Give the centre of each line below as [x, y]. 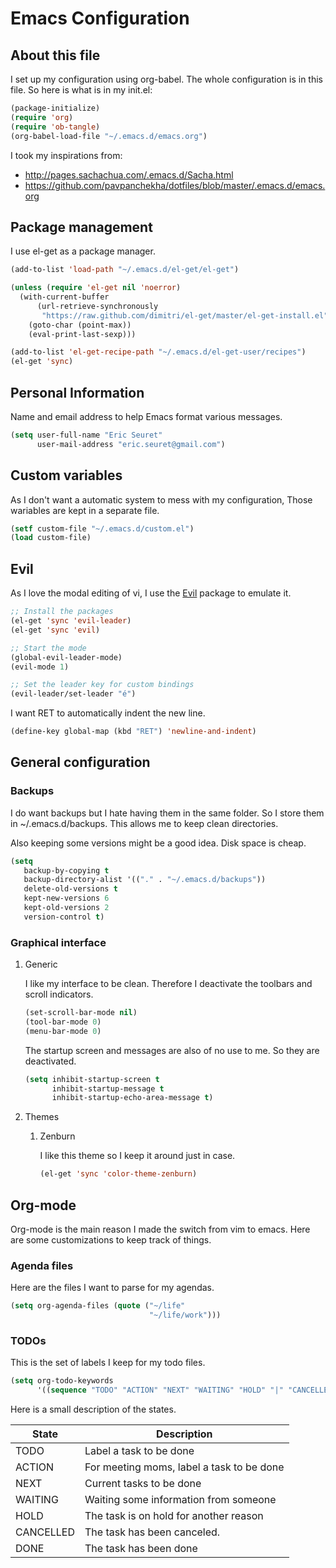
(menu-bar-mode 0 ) [63, 1031]
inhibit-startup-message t [108, 1088]
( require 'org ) [42, 117]
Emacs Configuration [100, 18]
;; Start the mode [48, 648]
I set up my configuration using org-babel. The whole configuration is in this [167, 79]
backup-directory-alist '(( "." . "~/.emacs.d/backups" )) [145, 880]
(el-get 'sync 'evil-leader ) [71, 621]
